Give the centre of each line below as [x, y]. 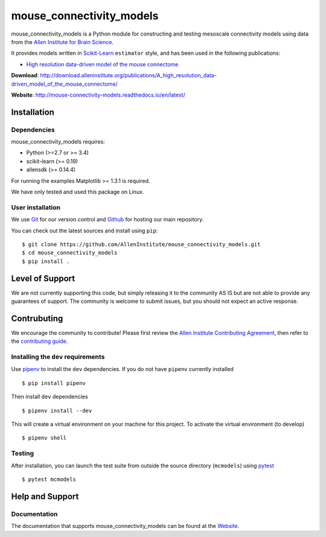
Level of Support [43, 278]
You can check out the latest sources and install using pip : [85, 230]
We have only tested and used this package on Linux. [78, 192]
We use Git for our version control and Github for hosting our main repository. [107, 220]
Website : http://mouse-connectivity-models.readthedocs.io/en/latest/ [98, 95]
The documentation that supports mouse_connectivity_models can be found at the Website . [125, 526]
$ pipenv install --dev [57, 411]
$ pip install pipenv [54, 383]
